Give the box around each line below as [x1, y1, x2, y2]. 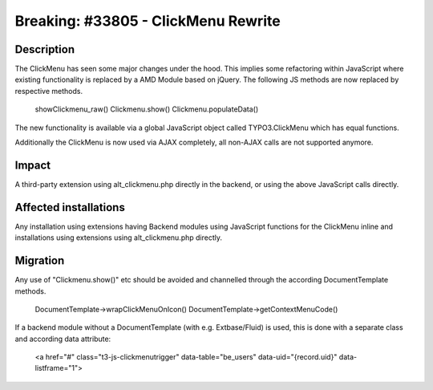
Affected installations [14, 201, 126, 214]
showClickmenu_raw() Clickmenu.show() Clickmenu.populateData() [34, 104, 259, 114]
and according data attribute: [14, 334, 111, 343]
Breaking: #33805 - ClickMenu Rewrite [14, 12, 281, 30]
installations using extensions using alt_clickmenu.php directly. [14, 233, 223, 242]
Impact [14, 158, 51, 172]
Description [14, 43, 75, 56]
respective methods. [14, 86, 83, 95]
